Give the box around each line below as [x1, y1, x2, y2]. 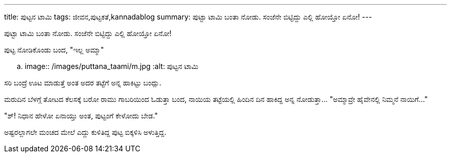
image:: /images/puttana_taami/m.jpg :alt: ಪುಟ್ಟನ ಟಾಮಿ [25, 62, 199, 71]
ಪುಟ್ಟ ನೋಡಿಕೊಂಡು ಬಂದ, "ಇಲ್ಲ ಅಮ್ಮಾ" [4, 45, 104, 54]
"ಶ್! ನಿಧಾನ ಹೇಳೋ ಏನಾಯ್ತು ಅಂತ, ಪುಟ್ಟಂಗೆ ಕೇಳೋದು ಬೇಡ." [4, 111, 158, 120]
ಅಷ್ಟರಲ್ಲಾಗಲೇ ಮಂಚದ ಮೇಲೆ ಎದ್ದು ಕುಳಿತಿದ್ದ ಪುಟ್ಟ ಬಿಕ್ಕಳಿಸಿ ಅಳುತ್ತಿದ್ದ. [4, 128, 167, 136]
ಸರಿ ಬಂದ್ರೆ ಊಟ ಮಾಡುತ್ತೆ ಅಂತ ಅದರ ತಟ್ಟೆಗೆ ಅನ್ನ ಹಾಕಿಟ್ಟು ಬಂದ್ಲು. [4, 78, 162, 87]
